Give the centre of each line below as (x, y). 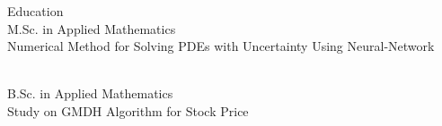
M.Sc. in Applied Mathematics (92, 28)
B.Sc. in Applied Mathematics (90, 93)
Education (35, 11)
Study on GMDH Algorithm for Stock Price (128, 110)
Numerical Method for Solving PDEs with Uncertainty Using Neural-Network (221, 46)
